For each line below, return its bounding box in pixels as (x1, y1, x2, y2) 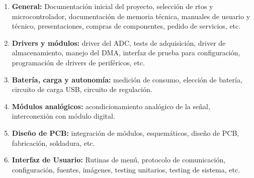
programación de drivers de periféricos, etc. (12, 57, 145, 67)
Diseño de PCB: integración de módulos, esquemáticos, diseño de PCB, (12, 127, 239, 138)
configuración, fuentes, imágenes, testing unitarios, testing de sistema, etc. (12, 164, 240, 174)
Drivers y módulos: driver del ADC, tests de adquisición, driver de (12, 37, 226, 48)
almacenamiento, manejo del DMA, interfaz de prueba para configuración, (12, 47, 240, 58)
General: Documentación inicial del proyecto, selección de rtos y (12, 1, 213, 11)
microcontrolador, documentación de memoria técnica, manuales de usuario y (12, 11, 250, 21)
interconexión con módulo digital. (12, 111, 115, 121)
